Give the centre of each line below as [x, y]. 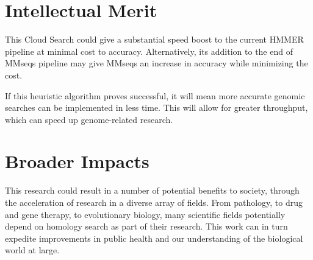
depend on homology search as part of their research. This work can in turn [146, 226]
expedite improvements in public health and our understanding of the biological [154, 238]
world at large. [32, 250]
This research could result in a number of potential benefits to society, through [152, 190]
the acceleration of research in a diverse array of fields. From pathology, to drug [154, 202]
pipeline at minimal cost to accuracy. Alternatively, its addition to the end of [149, 51]
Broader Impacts [77, 161]
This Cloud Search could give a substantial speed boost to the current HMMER [154, 39]
